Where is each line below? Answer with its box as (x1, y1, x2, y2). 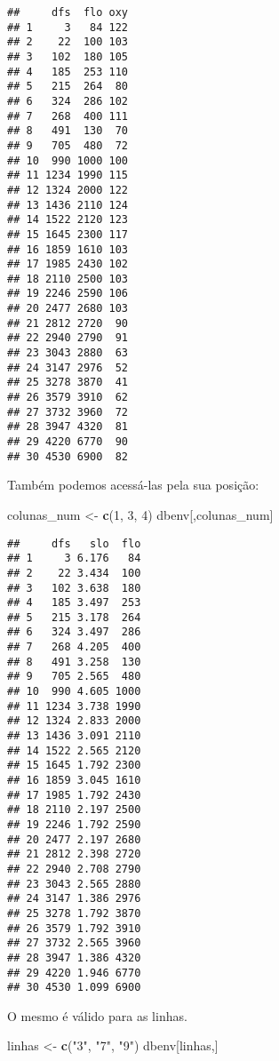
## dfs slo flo (7, 537, 141, 550)
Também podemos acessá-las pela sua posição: (7, 475, 259, 494)
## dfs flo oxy (7, 6, 129, 19)
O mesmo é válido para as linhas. (7, 1006, 187, 1025)
